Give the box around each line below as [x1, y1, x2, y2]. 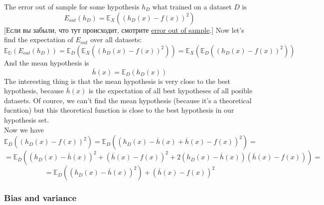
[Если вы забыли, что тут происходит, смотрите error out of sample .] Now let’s [4, 24, 244, 35]
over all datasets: [90, 34, 142, 45]
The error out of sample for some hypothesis [4, 1, 140, 11]
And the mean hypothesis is [4, 57, 89, 68]
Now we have [4, 124, 44, 135]
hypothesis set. [4, 114, 49, 125]
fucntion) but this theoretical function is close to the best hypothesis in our [4, 105, 234, 115]
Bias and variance [4, 192, 77, 204]
